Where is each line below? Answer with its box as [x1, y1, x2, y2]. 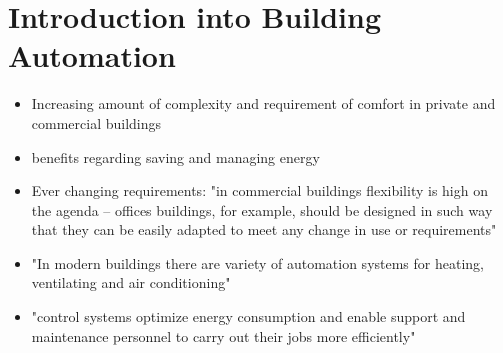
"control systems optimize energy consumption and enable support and [31, 306, 466, 327]
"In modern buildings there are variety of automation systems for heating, [31, 252, 484, 273]
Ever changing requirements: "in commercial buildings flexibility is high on [31, 180, 488, 201]
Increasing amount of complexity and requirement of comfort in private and [31, 93, 496, 114]
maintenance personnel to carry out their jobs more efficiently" [31, 325, 416, 346]
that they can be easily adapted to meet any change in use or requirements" [31, 219, 497, 240]
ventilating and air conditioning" [31, 272, 231, 293]
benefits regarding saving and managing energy [31, 146, 320, 167]
